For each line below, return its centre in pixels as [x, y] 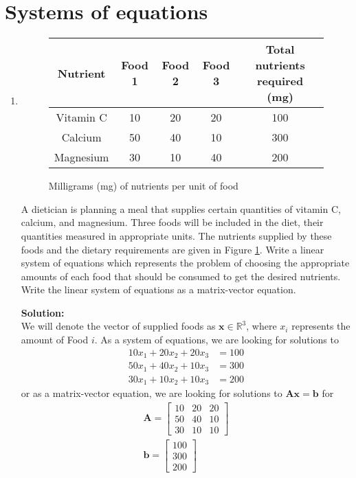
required [280, 81]
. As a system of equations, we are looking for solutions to [216, 340]
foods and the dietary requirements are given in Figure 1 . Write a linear [173, 249]
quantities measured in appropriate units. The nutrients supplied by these [176, 235]
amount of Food [55, 340]
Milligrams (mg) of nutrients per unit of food [143, 186]
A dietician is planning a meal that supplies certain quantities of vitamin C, [181, 208]
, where [262, 326]
